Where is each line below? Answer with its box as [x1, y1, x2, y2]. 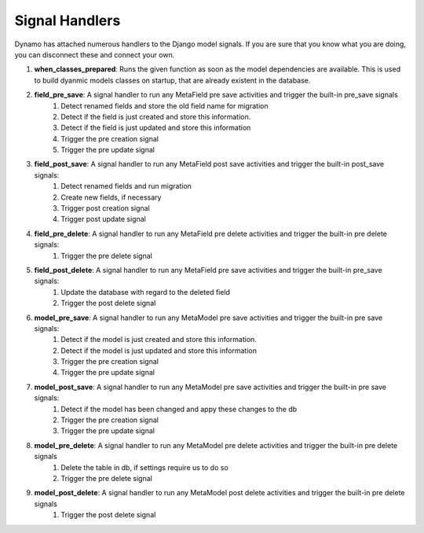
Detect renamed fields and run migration [60, 182, 192, 191]
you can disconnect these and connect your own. [14, 50, 175, 59]
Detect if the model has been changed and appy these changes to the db [60, 404, 298, 414]
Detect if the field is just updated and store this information [60, 123, 251, 133]
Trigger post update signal [60, 215, 147, 224]
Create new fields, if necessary [60, 193, 162, 202]
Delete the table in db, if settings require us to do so [60, 462, 229, 472]
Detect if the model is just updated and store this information [60, 346, 257, 355]
